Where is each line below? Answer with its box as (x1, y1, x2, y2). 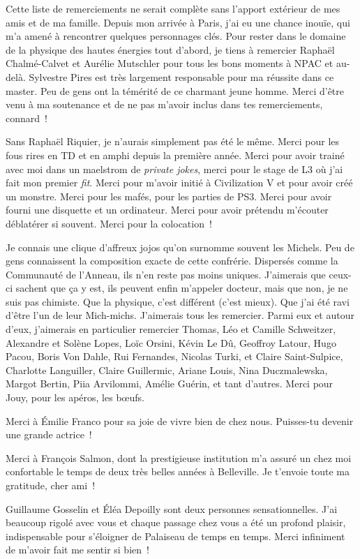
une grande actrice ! (6, 427, 92, 442)
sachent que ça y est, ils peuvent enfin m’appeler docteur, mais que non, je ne (15, 281, 348, 295)
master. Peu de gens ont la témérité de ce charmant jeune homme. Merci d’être (6, 83, 345, 98)
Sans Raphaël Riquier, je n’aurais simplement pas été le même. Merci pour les (6, 134, 340, 149)
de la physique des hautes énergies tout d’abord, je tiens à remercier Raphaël (6, 42, 335, 57)
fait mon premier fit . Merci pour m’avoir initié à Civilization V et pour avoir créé (6, 175, 353, 190)
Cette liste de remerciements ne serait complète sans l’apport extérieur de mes (6, 1, 340, 15)
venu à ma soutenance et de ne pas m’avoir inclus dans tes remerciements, (6, 97, 323, 112)
